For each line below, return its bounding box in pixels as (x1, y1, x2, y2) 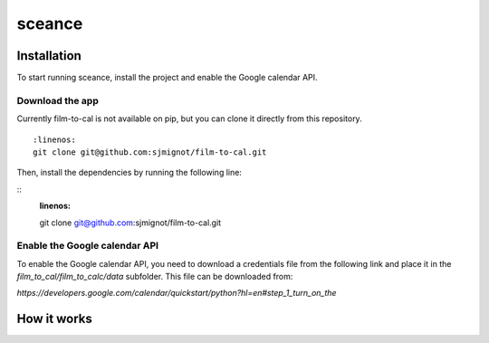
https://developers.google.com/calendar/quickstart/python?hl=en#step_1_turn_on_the (16, 288, 337, 299)
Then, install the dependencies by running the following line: (16, 167, 242, 178)
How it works (16, 311, 92, 327)
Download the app (16, 94, 99, 107)
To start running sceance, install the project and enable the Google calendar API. (16, 72, 318, 83)
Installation (16, 48, 81, 63)
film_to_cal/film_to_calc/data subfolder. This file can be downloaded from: (16, 272, 293, 282)
